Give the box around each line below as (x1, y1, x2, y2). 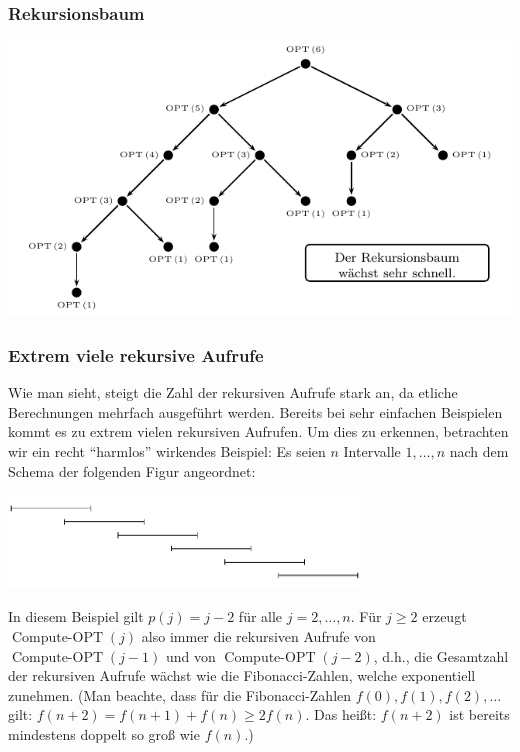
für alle (238, 606, 283, 627)
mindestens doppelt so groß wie (8, 724, 200, 745)
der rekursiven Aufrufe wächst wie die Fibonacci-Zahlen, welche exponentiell (8, 665, 476, 686)
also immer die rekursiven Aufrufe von (141, 626, 376, 647)
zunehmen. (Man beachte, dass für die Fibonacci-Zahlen (8, 684, 352, 705)
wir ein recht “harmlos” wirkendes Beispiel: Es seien (8, 441, 326, 462)
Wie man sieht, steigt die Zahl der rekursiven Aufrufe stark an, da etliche (8, 382, 458, 403)
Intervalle (343, 441, 401, 462)
